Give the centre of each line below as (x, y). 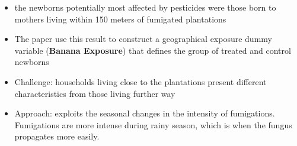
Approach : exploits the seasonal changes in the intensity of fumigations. (145, 113)
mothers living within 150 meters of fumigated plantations (120, 19)
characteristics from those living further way (95, 93)
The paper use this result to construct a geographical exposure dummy (143, 39)
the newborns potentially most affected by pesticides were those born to (145, 7)
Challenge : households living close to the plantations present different (140, 81)
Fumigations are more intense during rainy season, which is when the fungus (153, 124)
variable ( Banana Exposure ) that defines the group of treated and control (153, 50)
